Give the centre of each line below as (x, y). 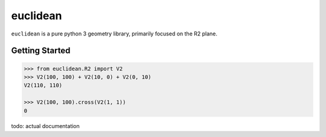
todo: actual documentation (45, 126)
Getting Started (41, 51)
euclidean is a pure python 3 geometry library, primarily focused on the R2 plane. (114, 34)
